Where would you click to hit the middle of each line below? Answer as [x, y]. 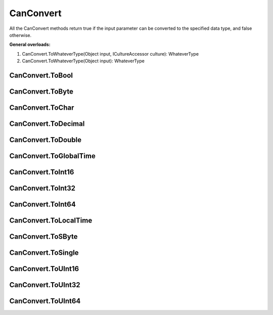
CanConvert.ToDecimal [47, 124]
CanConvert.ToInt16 [42, 172]
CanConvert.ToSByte [43, 237]
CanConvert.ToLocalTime [51, 221]
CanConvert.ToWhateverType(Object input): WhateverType [83, 61]
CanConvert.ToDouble [45, 140]
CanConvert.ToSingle [44, 253]
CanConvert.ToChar [42, 107]
